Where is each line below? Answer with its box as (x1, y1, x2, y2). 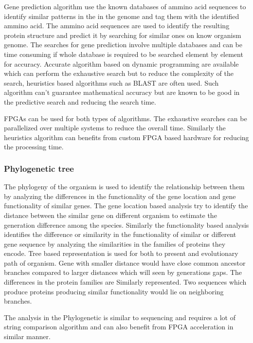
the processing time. (4, 142, 64, 152)
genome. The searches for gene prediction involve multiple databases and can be (4, 39, 242, 50)
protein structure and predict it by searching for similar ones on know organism (4, 30, 241, 40)
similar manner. (4, 331, 51, 342)
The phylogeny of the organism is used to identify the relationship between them (4, 181, 245, 192)
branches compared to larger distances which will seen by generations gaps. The (4, 267, 242, 277)
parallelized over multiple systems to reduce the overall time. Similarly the (4, 123, 226, 133)
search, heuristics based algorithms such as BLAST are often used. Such (4, 77, 219, 88)
